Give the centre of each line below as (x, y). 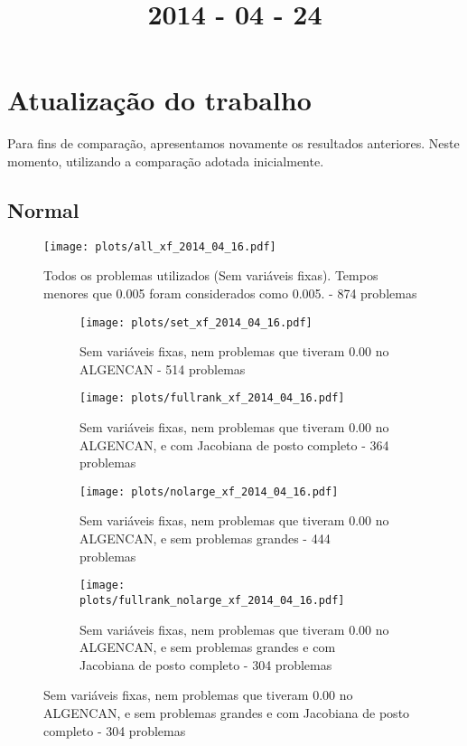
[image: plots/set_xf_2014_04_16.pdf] (196, 322)
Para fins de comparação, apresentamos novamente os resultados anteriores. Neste (233, 143)
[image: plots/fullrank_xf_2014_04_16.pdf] (212, 398)
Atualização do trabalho (159, 100)
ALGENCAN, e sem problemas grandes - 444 (205, 538)
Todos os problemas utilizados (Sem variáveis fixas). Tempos (211, 275)
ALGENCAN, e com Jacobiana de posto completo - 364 (234, 444)
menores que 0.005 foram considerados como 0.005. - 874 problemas (230, 293)
